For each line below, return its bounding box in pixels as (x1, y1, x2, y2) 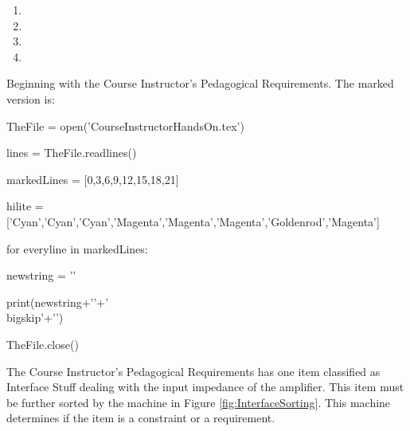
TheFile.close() (6, 335, 79, 352)
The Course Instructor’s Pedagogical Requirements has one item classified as (6, 362, 381, 379)
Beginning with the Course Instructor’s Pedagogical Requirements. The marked (6, 75, 394, 92)
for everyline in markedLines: (6, 240, 148, 257)
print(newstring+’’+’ (6, 293, 109, 310)
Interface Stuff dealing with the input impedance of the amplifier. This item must (6, 378, 404, 395)
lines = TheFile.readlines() (6, 144, 137, 161)
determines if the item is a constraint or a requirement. (6, 409, 275, 426)
